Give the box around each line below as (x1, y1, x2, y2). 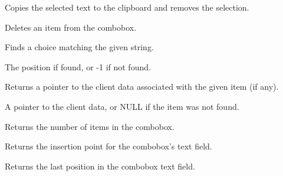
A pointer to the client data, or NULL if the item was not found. (5, 100, 239, 112)
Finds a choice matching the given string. (5, 41, 154, 53)
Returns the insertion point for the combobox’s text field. (5, 140, 212, 152)
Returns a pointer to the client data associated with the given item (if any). (5, 80, 279, 93)
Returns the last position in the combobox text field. (5, 159, 195, 172)
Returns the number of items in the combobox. (5, 120, 175, 132)
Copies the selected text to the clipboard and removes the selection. (5, 1, 249, 13)
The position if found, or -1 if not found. (5, 60, 151, 73)
